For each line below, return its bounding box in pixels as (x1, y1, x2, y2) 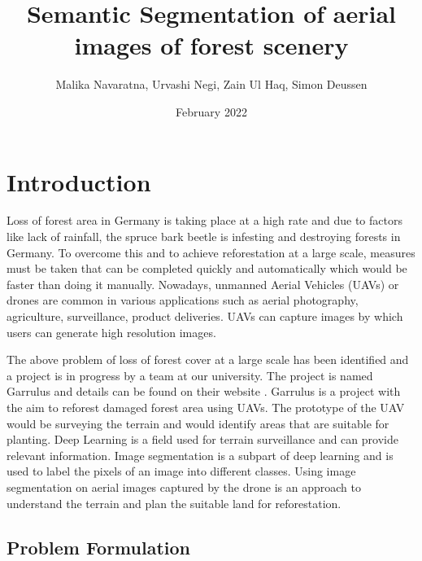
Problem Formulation (7, 534, 190, 559)
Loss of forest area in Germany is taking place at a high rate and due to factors (7, 212, 402, 229)
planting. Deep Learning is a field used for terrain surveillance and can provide (7, 431, 398, 448)
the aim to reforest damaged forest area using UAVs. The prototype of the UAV (7, 398, 405, 415)
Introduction (7, 164, 151, 198)
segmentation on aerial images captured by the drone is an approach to (7, 478, 361, 495)
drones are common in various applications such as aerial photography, (7, 291, 359, 309)
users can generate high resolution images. (7, 323, 216, 340)
